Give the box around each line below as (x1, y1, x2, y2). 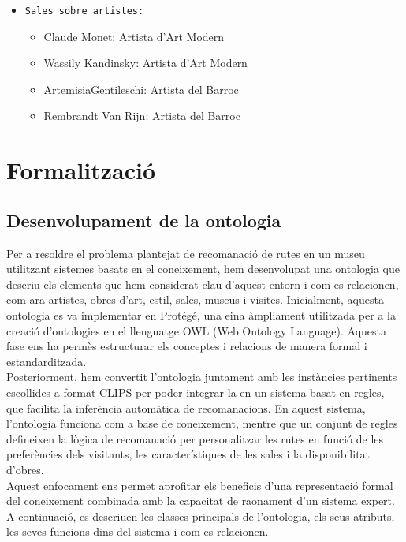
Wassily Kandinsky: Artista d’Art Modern (43, 54, 248, 71)
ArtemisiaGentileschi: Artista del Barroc (43, 80, 239, 97)
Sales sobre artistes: (24, 6, 144, 17)
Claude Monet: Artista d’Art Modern (43, 28, 225, 44)
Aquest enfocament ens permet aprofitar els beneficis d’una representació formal (6, 477, 393, 493)
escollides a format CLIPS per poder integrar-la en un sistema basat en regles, (6, 383, 385, 400)
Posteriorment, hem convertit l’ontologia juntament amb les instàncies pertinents (6, 368, 397, 385)
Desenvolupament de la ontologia (6, 207, 281, 232)
